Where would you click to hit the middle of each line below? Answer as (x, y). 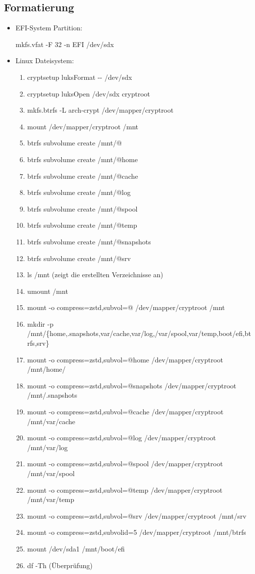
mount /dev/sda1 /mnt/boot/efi (76, 548)
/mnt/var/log (48, 447)
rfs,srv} (38, 343)
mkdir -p (40, 323)
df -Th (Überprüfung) (60, 565)
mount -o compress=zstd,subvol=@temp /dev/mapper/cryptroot (125, 490)
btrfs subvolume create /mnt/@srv (79, 258)
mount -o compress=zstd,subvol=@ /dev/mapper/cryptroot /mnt (126, 307)
